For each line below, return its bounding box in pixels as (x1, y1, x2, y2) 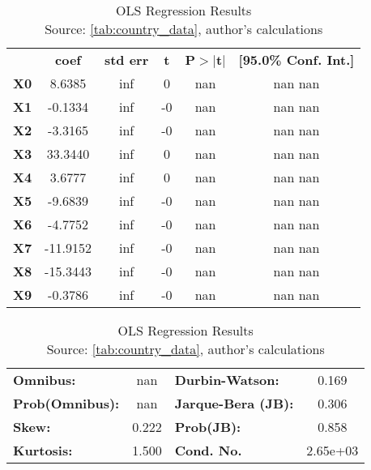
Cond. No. (174, 441, 242, 459)
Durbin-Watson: (174, 370, 279, 389)
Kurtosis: (13, 441, 73, 459)
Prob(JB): (174, 417, 241, 436)
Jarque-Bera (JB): (174, 394, 294, 412)
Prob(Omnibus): (13, 394, 120, 412)
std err (104, 50, 149, 69)
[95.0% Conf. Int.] (238, 50, 355, 69)
